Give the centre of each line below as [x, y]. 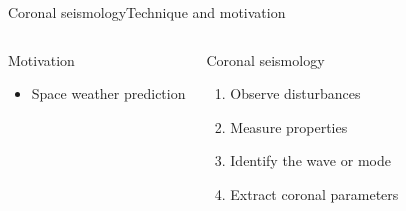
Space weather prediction [108, 93]
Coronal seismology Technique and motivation [147, 12]
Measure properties [289, 126]
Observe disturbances [295, 93]
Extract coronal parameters [314, 193]
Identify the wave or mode [310, 160]
